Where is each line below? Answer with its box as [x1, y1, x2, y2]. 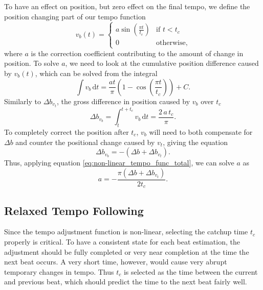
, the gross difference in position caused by [56, 95, 190, 106]
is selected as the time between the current [123, 266, 258, 277]
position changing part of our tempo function [4, 11, 146, 21]
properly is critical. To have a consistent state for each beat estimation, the [4, 236, 240, 247]
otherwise [156, 39, 186, 47]
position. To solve [4, 58, 59, 68]
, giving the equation [163, 136, 228, 147]
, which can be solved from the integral [35, 67, 158, 78]
